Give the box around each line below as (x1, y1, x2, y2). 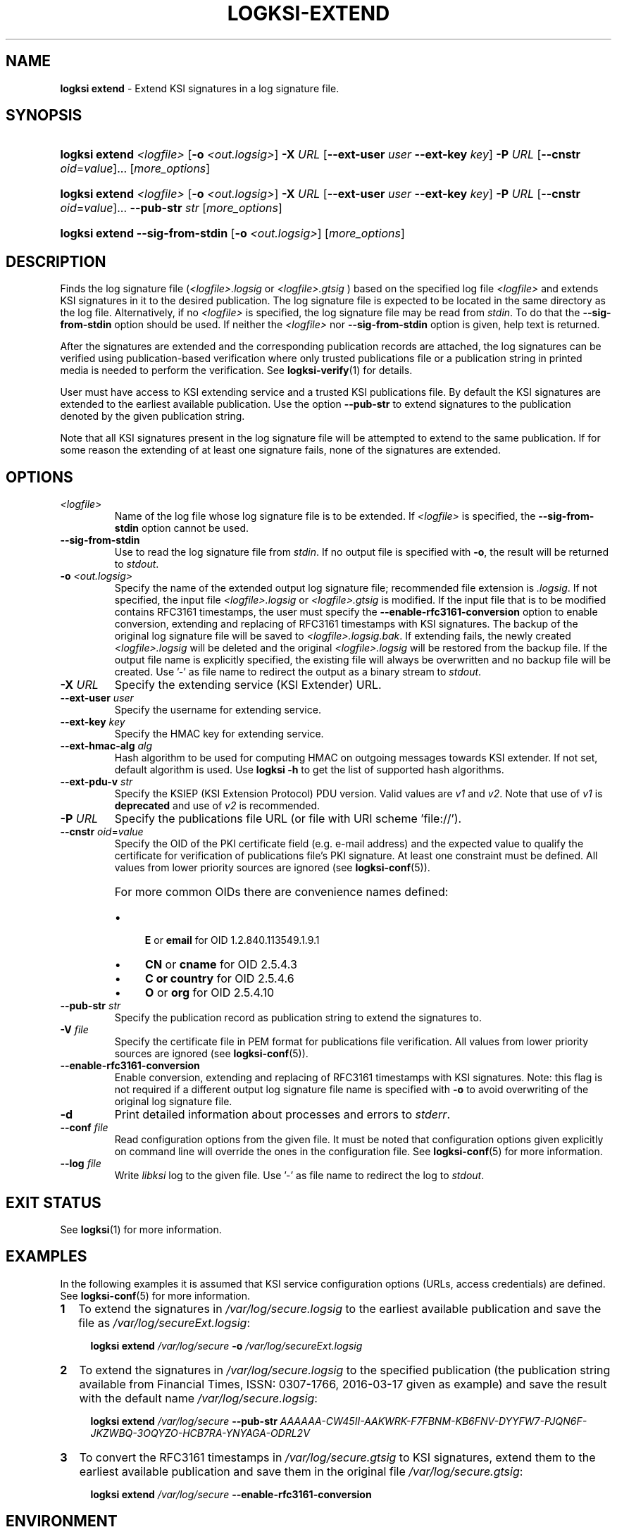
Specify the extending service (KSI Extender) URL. (114, 678, 382, 692)
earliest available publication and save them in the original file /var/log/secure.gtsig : (79, 1464, 523, 1478)
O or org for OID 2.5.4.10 (145, 985, 275, 1000)
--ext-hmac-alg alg (60, 740, 152, 752)
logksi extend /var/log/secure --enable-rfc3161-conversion (90, 1488, 372, 1500)
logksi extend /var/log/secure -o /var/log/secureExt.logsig (90, 1339, 363, 1352)
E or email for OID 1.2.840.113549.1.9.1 (144, 934, 320, 947)
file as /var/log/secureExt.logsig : (78, 1315, 250, 1330)
